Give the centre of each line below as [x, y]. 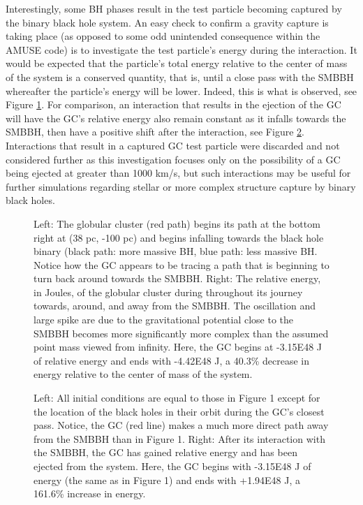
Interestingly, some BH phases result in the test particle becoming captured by [174, 8]
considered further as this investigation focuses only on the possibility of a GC [173, 159]
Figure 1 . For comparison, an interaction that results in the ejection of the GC [173, 104]
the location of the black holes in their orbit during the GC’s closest [179, 411]
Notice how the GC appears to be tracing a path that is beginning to [181, 264]
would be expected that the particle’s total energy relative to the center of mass [177, 63]
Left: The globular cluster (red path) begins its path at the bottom [177, 223]
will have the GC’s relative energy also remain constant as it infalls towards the [176, 118]
